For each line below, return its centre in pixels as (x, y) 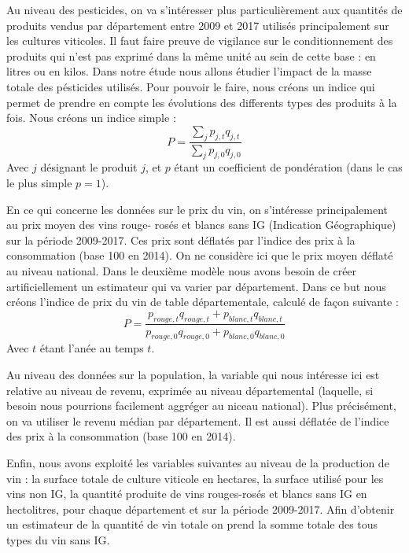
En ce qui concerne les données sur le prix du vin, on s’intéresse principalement (197, 209)
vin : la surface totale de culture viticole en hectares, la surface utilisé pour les (195, 478)
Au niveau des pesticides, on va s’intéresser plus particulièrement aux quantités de (204, 9)
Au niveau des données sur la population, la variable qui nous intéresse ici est (193, 374)
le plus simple (39, 182)
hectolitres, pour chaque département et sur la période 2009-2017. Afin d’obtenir (201, 509)
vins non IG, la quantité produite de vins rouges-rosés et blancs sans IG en (187, 494)
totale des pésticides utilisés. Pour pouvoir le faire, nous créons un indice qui (191, 86)
